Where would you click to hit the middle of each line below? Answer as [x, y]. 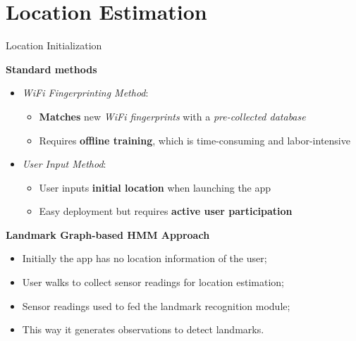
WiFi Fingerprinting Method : [85, 93]
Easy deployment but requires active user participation [166, 211]
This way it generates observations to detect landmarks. [143, 329]
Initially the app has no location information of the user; [145, 258]
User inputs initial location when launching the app [155, 187]
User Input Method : [64, 164]
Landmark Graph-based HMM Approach [108, 234]
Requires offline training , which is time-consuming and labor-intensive [195, 140]
